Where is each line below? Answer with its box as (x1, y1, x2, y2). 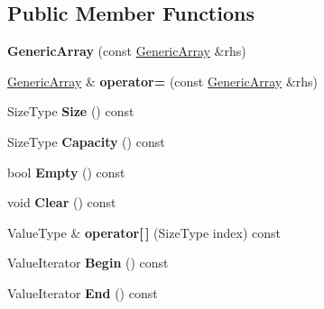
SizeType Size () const (7, 102, 134, 121)
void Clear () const (7, 193, 116, 212)
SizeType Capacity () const (7, 132, 165, 150)
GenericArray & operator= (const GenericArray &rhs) (7, 71, 319, 90)
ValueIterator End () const (7, 283, 158, 302)
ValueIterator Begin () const (7, 253, 169, 272)
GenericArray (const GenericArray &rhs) (7, 41, 246, 60)
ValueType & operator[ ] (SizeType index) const (7, 223, 281, 241)
